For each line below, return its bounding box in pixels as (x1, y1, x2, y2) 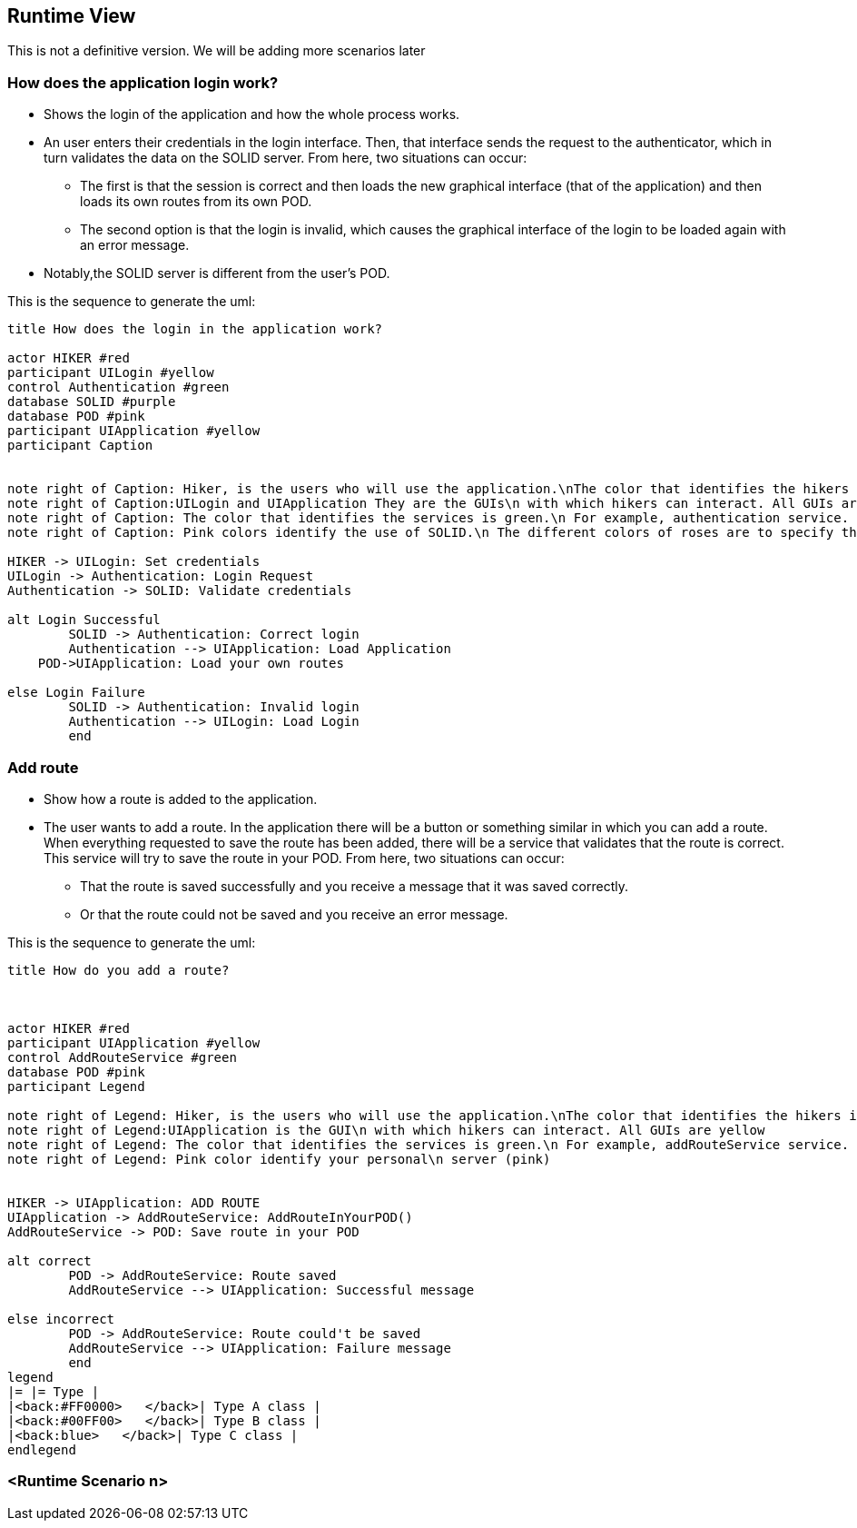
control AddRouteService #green (7, 1049, 237, 1065)
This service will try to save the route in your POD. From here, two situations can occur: (44, 849, 565, 866)
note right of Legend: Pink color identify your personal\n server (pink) (7, 1151, 551, 1166)
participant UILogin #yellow (7, 365, 214, 381)
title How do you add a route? (7, 962, 230, 977)
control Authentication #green (7, 380, 230, 395)
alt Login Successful (7, 612, 161, 628)
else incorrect (7, 1311, 115, 1326)
